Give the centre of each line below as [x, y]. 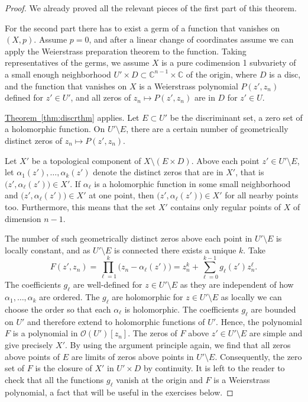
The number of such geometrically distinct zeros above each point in [129, 238]
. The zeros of [153, 333]
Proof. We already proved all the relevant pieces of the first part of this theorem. [151, 8]
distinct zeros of [34, 140]
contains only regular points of [226, 206]
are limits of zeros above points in [132, 356]
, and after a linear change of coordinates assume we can [191, 39]
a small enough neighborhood [58, 74]
